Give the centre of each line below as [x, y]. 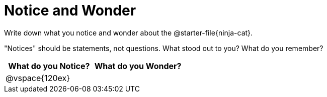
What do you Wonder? [138, 66]
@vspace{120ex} [38, 78]
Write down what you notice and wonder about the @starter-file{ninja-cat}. [129, 32]
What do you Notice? [49, 66]
